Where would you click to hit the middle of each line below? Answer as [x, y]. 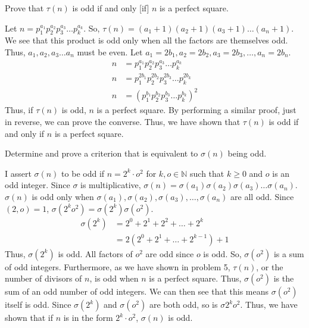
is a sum [289, 253]
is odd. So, [222, 253]
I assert [18, 173]
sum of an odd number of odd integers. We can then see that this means [137, 291]
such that [207, 173]
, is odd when [114, 278]
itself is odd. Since [38, 304]
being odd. [247, 153]
